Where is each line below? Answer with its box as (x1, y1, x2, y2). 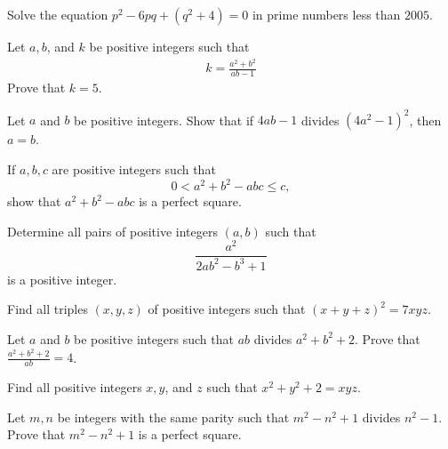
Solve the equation (7, 5, 108, 23)
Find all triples (7, 300, 88, 318)
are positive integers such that (52, 160, 216, 179)
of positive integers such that (148, 300, 306, 318)
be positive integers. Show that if (74, 110, 254, 129)
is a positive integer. (7, 269, 117, 288)
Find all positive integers (7, 378, 142, 397)
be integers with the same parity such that (57, 407, 290, 426)
